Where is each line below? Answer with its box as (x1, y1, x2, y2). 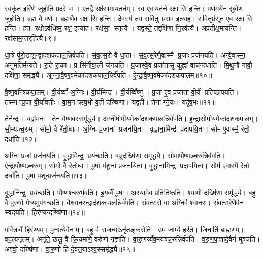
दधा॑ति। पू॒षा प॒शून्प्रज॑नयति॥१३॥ (5, 170, 88, 181)
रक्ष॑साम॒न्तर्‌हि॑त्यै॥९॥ (5, 32, 57, 43)
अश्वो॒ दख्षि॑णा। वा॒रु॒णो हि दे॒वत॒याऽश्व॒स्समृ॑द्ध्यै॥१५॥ (5, 243, 135, 254)
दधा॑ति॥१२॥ (5, 133, 38, 144)
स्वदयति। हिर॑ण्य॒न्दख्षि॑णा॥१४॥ (5, 207, 85, 218)
